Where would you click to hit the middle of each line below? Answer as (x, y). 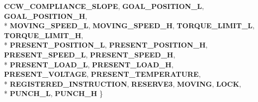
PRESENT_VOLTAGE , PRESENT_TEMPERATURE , (102, 74)
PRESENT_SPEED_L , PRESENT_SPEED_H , (90, 54)
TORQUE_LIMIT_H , (44, 35)
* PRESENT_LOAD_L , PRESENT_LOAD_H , (89, 64)
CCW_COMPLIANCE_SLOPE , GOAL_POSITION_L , (104, 6)
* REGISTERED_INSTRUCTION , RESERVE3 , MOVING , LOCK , (123, 83)
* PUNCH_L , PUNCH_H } (53, 93)
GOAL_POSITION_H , (46, 16)
